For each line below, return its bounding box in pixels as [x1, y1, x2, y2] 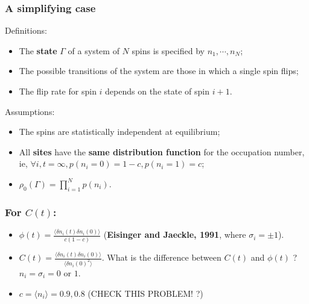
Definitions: [5, 24, 47, 37]
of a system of [68, 44, 119, 57]
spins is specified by [132, 44, 205, 57]
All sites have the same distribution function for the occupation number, [19, 145, 305, 158]
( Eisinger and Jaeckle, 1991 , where [103, 228, 246, 241]
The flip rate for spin [19, 85, 97, 97]
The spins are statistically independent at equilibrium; [19, 125, 220, 138]
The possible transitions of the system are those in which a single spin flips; [19, 64, 299, 77]
